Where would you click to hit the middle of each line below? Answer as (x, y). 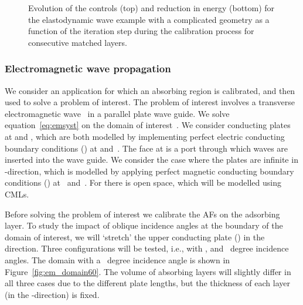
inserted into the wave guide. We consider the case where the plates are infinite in (151, 160)
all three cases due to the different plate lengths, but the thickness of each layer (147, 283)
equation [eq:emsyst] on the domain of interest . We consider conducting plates (148, 125)
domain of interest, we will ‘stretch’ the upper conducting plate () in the (135, 237)
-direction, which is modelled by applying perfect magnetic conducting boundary (149, 171)
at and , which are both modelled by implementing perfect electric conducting (145, 136)
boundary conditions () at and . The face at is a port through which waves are (147, 148)
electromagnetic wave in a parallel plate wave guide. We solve (117, 113)
